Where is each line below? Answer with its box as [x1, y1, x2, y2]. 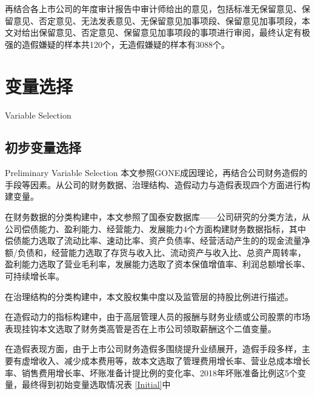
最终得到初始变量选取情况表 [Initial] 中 [21, 378, 171, 391]
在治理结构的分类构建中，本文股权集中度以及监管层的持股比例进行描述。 [5, 290, 293, 302]
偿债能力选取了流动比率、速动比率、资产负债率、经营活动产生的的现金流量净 [5, 234, 310, 247]
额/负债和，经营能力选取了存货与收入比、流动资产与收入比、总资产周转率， [5, 246, 306, 258]
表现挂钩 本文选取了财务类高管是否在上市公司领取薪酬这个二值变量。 [5, 322, 276, 335]
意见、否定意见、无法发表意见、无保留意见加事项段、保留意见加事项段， [13, 14, 302, 27]
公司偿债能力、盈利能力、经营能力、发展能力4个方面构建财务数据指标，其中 [5, 222, 306, 235]
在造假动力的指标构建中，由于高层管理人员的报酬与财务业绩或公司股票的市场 [5, 310, 310, 323]
